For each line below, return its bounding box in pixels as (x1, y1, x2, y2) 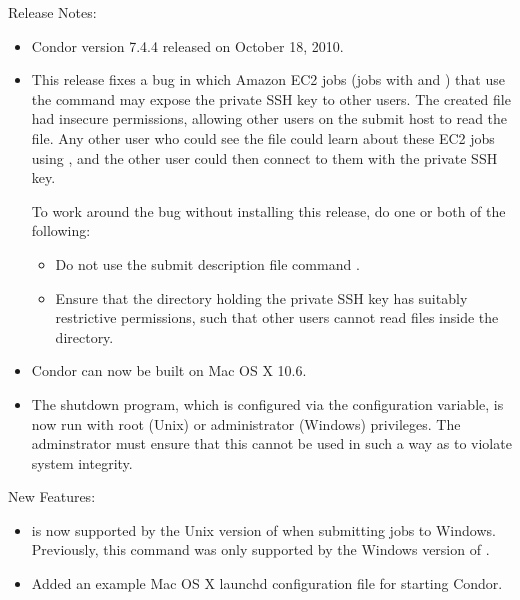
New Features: (8, 486, 96, 507)
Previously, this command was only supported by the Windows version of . (31, 539, 490, 560)
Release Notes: (8, 2, 97, 22)
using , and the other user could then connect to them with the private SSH (31, 147, 498, 168)
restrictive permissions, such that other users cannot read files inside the (55, 307, 499, 328)
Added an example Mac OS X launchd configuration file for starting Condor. (31, 573, 503, 594)
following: (31, 220, 91, 241)
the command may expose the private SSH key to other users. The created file (31, 88, 511, 109)
